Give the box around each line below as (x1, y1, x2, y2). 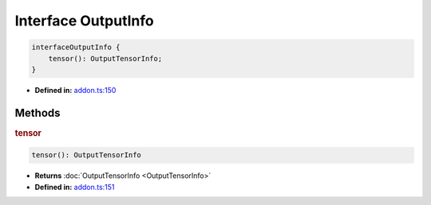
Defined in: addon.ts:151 (34, 182, 115, 191)
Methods (14, 106, 61, 119)
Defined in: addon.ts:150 (34, 85, 117, 95)
